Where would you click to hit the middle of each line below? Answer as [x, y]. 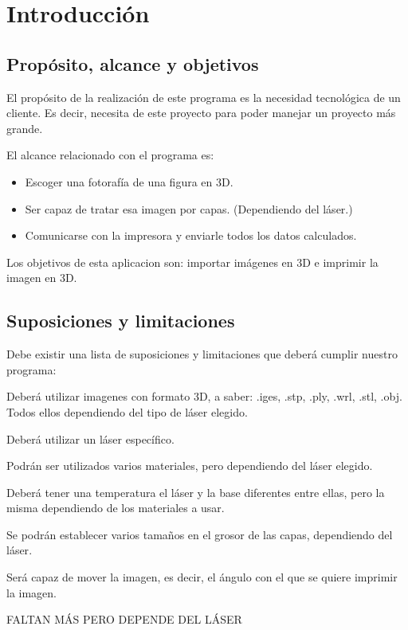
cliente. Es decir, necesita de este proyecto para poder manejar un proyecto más [201, 113]
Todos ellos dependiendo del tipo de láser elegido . [127, 411]
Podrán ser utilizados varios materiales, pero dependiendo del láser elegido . [190, 466]
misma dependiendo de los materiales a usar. [116, 508]
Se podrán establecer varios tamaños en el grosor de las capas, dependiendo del [200, 534]
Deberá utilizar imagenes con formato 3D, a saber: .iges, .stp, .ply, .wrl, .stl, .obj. [204, 396]
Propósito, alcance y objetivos [133, 63]
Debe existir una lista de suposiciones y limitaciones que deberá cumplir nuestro [202, 354]
